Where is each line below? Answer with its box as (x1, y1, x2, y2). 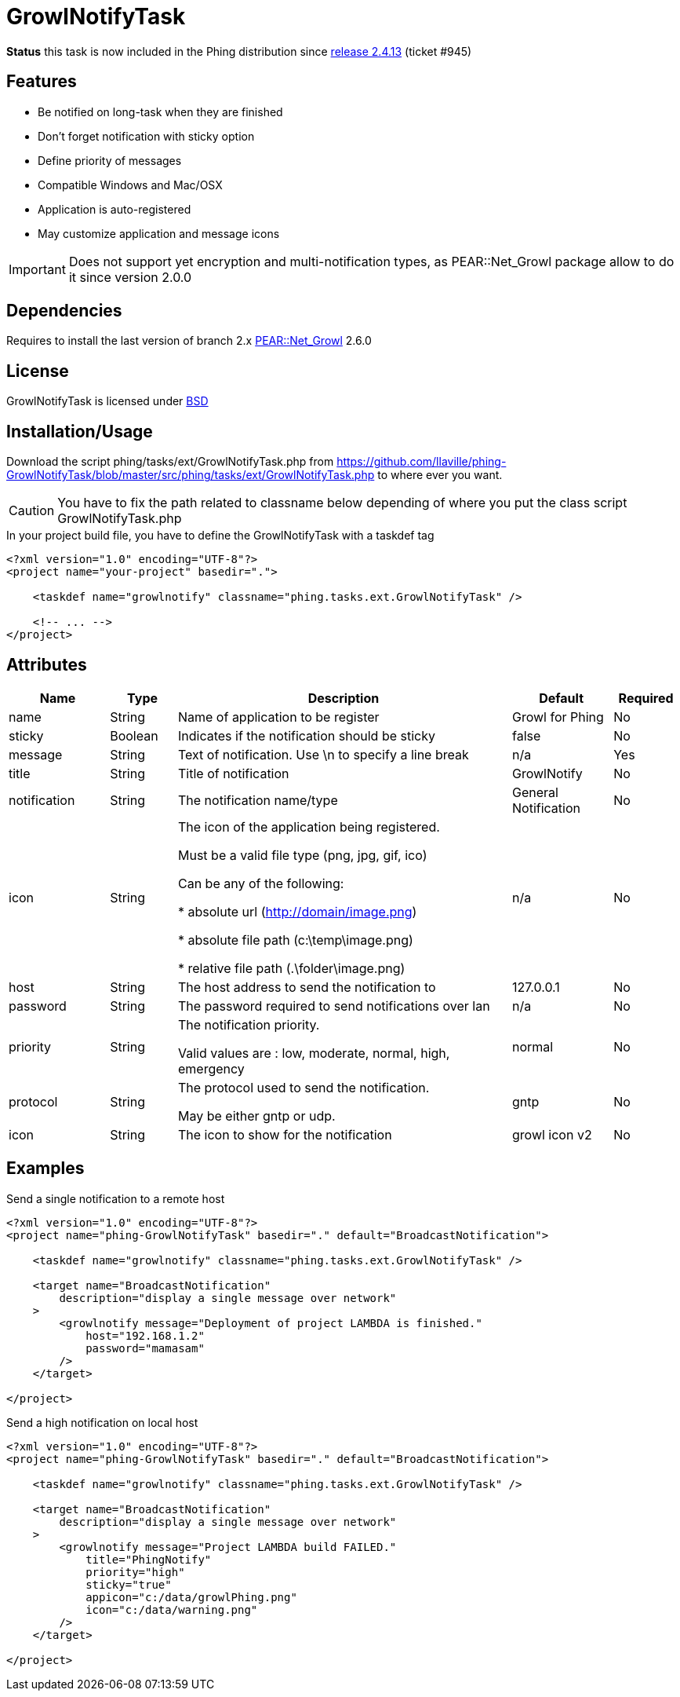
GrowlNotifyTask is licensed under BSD (6, 394, 209, 408)
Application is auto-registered (38, 202, 191, 216)
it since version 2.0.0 (68, 269, 192, 285)
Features (6, 71, 77, 92)
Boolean (110, 727, 158, 744)
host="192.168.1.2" (85, 1329, 205, 1342)
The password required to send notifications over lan (177, 997, 490, 1014)
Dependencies (6, 301, 122, 321)
